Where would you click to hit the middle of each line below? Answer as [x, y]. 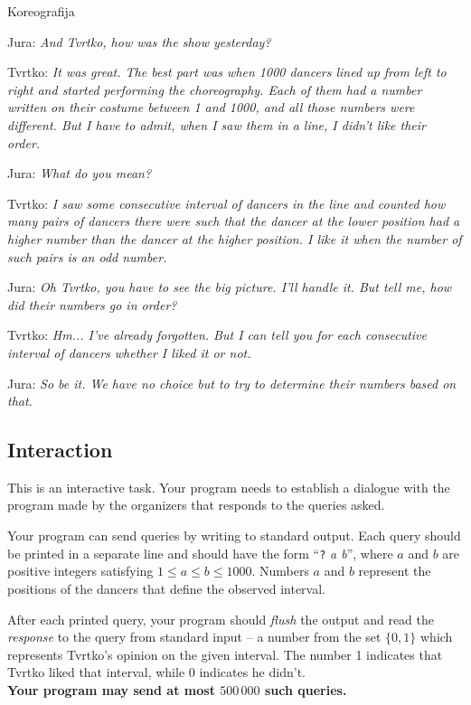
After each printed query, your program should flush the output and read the [221, 619]
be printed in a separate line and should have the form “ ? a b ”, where [200, 553]
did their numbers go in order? [92, 304]
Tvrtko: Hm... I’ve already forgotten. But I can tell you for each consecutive [217, 335]
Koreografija [41, 11]
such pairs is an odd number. [87, 256]
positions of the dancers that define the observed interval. [166, 588]
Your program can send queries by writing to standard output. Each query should [234, 536]
